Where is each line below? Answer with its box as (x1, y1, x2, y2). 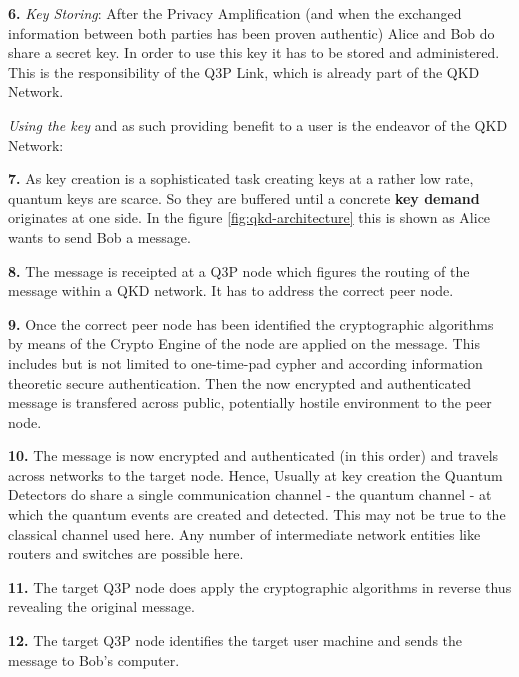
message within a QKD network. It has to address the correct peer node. (8, 280, 454, 301)
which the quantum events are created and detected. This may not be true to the (8, 504, 506, 525)
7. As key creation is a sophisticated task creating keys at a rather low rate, (8, 168, 474, 189)
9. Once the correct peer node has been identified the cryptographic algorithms (8, 313, 494, 334)
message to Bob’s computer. (8, 649, 180, 670)
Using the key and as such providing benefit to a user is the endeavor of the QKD (8, 114, 508, 135)
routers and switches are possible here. (8, 543, 244, 564)
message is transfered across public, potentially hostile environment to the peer (8, 392, 492, 413)
